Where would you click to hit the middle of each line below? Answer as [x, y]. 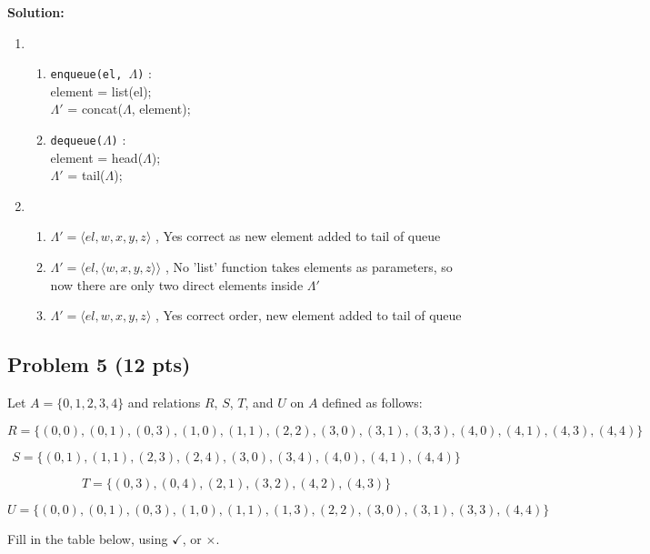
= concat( [95, 109]
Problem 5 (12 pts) [99, 364]
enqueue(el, [86, 75]
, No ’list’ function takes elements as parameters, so [309, 267]
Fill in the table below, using [88, 538]
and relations [164, 403]
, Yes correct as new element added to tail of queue [298, 236]
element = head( [97, 157]
